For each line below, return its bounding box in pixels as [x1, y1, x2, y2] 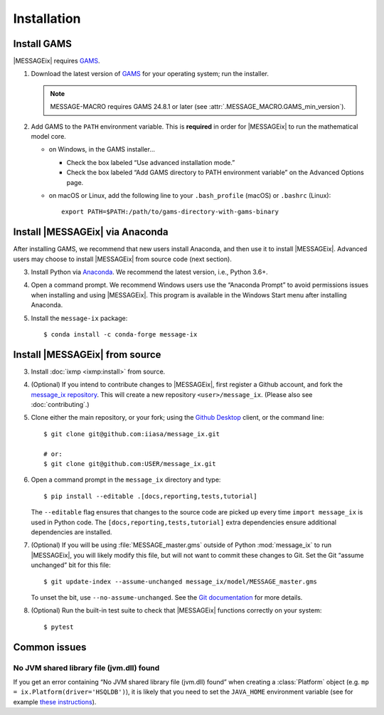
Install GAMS [13, 38, 73, 50]
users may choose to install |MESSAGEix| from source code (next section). [13, 255, 233, 263]
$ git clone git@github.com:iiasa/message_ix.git [43, 430, 220, 438]
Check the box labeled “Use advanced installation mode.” [66, 158, 235, 166]
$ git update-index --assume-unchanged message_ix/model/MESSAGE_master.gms [43, 577, 318, 586]
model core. [31, 132, 67, 141]
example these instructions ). [13, 697, 97, 706]
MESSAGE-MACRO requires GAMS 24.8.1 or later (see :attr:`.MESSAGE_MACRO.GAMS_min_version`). [50, 102, 346, 111]
